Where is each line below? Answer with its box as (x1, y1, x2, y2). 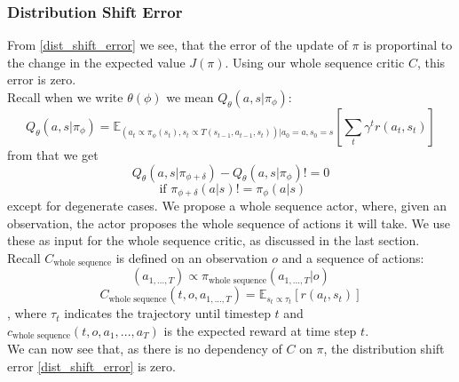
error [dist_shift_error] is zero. (7, 356, 176, 375)
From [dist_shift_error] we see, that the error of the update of (7, 36, 348, 54)
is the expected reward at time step (163, 321, 357, 339)
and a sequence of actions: (281, 248, 424, 267)
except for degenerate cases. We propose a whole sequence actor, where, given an (7, 196, 447, 215)
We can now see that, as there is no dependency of (7, 339, 282, 358)
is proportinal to (363, 36, 453, 54)
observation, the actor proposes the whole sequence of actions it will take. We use (7, 213, 451, 232)
